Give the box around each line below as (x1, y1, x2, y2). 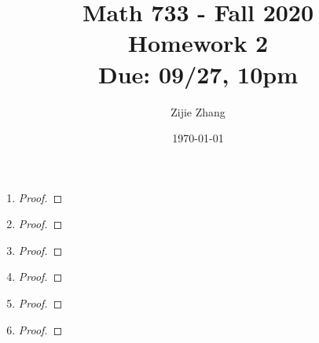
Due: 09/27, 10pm (97, 57, 299, 90)
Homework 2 (127, 27, 269, 59)
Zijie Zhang (170, 103, 225, 120)
